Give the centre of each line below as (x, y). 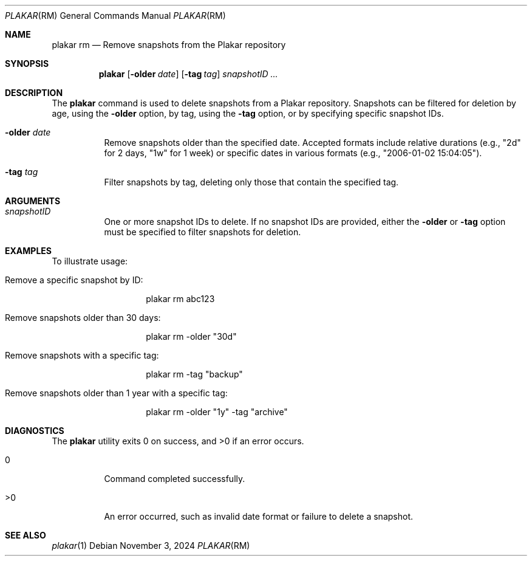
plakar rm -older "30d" (191, 336)
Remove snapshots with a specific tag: (82, 355)
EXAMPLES (28, 251)
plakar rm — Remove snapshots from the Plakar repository (169, 45)
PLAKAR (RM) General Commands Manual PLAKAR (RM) (115, 15)
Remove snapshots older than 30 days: (83, 318)
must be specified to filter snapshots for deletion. (203, 232)
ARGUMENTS (33, 201)
